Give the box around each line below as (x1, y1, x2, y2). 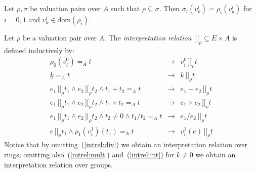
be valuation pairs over (30, 3, 101, 13)
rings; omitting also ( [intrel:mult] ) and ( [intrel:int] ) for (4, 149, 175, 159)
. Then (159, 3, 180, 13)
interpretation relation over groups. (4, 159, 113, 169)
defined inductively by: (4, 45, 74, 55)
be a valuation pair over (22, 32, 97, 42)
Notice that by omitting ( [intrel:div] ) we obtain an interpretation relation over (4, 139, 247, 150)
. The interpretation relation (104, 32, 192, 42)
